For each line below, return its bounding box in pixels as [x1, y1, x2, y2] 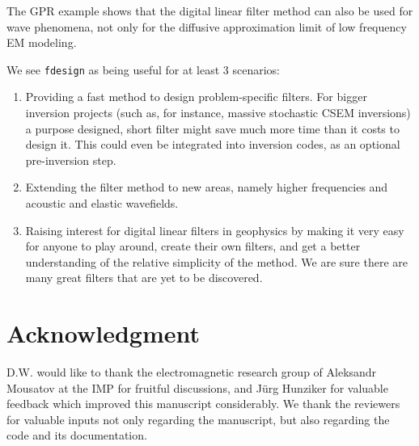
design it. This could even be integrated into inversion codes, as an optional [25, 136, 400, 153]
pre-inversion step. [25, 151, 116, 168]
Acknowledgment [6, 317, 200, 350]
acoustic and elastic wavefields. [25, 195, 179, 211]
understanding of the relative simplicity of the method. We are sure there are [25, 253, 408, 270]
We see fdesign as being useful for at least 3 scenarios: [6, 61, 281, 78]
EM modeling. [6, 34, 77, 51]
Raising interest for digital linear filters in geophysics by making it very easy [25, 221, 404, 238]
